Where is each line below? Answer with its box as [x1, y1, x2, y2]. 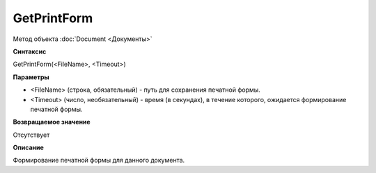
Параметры [13, 73, 49, 81]
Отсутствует [13, 131, 50, 139]
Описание [13, 143, 45, 152]
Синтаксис [13, 47, 47, 56]
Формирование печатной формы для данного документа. [13, 156, 185, 165]
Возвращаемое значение [13, 118, 91, 126]
